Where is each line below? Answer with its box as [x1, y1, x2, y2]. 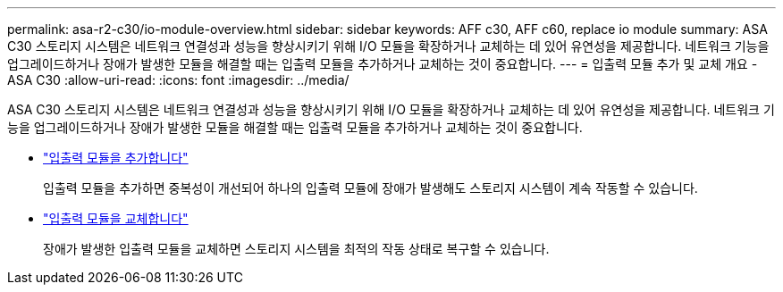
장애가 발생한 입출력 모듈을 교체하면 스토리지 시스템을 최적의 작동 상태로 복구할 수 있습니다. [43, 241, 550, 256]
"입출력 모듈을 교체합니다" [43, 211, 189, 226]
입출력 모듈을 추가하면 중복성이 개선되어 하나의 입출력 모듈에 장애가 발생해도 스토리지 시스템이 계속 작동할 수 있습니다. [43, 180, 698, 196]
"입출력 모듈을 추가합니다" [43, 150, 189, 165]
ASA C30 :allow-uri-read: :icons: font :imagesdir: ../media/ [7, 72, 349, 88]
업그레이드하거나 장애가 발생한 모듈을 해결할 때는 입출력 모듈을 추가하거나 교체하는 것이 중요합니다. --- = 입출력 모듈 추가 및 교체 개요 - [7, 56, 758, 71]
